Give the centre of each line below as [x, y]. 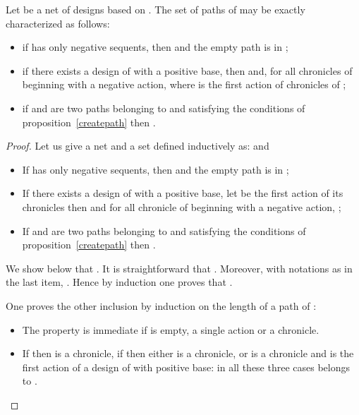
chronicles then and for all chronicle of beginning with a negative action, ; [182, 206]
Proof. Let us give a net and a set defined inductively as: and [138, 146]
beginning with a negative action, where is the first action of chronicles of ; [184, 84]
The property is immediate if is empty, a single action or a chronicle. [171, 329]
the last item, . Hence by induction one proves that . [119, 282]
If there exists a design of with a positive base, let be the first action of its [183, 193]
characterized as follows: [58, 23]
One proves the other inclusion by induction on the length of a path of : [161, 305]
